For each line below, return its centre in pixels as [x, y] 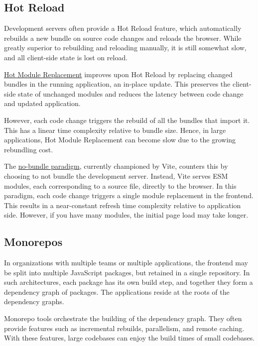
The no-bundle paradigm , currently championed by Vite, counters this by [116, 166]
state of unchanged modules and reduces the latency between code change [131, 93]
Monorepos [33, 242]
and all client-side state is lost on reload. [66, 57]
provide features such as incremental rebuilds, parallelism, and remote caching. [124, 328]
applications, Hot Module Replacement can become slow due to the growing [120, 140]
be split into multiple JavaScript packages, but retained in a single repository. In [127, 272]
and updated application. [42, 103]
